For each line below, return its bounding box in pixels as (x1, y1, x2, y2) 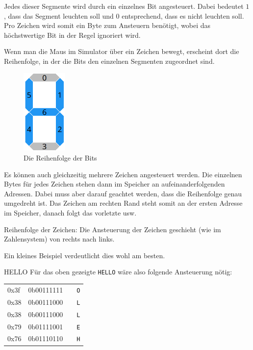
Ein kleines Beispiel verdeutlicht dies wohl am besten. (4, 250, 165, 260)
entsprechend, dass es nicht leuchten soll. (122, 10, 244, 21)
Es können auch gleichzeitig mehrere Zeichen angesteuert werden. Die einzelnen (4, 169, 242, 179)
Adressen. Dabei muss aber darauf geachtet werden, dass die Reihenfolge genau (4, 188, 242, 198)
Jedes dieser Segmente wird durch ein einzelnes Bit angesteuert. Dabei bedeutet (4, 1, 244, 11)
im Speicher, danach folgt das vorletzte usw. (4, 208, 137, 218)
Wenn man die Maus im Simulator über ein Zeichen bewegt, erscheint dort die (4, 46, 239, 56)
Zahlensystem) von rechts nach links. (4, 234, 115, 244)
